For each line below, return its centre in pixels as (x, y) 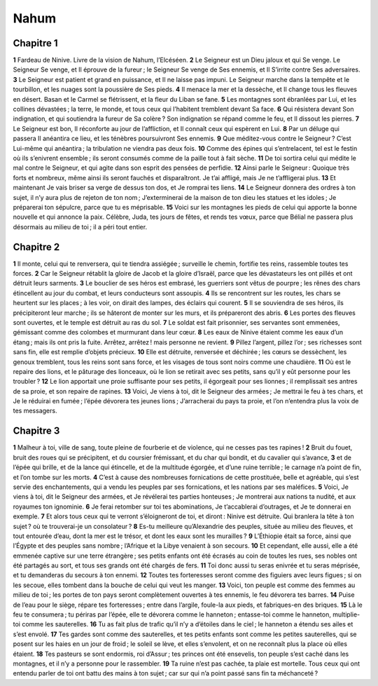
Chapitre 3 (36, 431)
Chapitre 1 (35, 43)
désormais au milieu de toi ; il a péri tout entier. (80, 227)
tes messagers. (35, 411)
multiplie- (346, 614)
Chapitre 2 (36, 247)
